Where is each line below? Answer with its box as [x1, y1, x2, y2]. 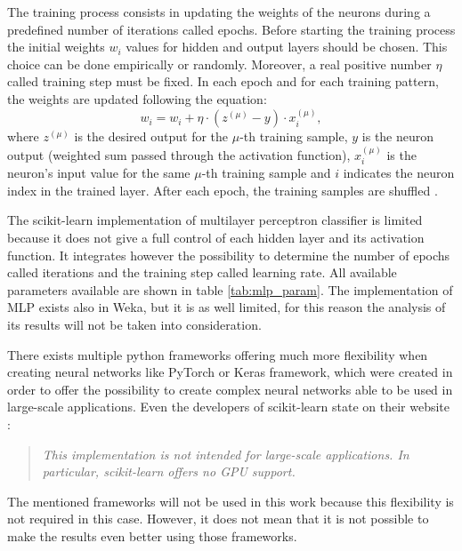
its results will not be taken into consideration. [7, 315, 262, 333]
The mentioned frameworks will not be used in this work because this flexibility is [7, 491, 454, 510]
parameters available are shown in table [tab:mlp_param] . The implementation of [7, 280, 453, 299]
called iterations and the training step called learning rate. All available [7, 263, 397, 282]
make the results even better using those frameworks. [7, 526, 297, 545]
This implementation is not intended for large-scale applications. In [42, 444, 409, 463]
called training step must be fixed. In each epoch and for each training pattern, [7, 72, 439, 91]
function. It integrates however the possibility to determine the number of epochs [7, 245, 450, 264]
